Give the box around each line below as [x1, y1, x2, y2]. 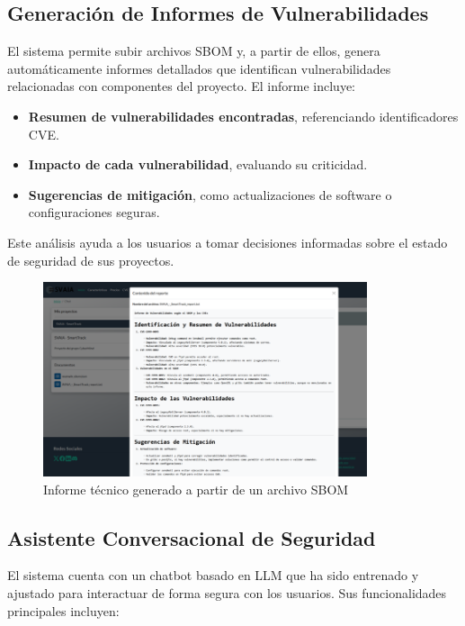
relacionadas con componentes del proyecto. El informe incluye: [7, 77, 356, 95]
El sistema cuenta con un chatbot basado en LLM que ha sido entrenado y [7, 566, 419, 585]
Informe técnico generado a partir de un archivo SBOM [43, 479, 349, 498]
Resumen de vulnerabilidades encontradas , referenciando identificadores [28, 106, 459, 125]
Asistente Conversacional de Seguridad [7, 523, 376, 551]
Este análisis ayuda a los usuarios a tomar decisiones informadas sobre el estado [7, 232, 448, 251]
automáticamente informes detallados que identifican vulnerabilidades [7, 59, 391, 77]
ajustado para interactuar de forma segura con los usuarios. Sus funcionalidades [7, 583, 447, 602]
